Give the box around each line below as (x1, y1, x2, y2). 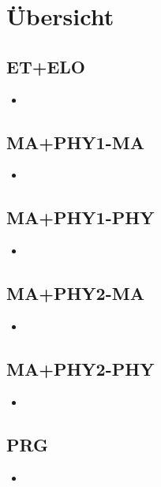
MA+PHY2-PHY (6, 356, 155, 380)
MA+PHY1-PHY (6, 205, 155, 230)
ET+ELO (6, 54, 86, 78)
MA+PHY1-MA (6, 129, 144, 154)
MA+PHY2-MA (6, 281, 144, 305)
